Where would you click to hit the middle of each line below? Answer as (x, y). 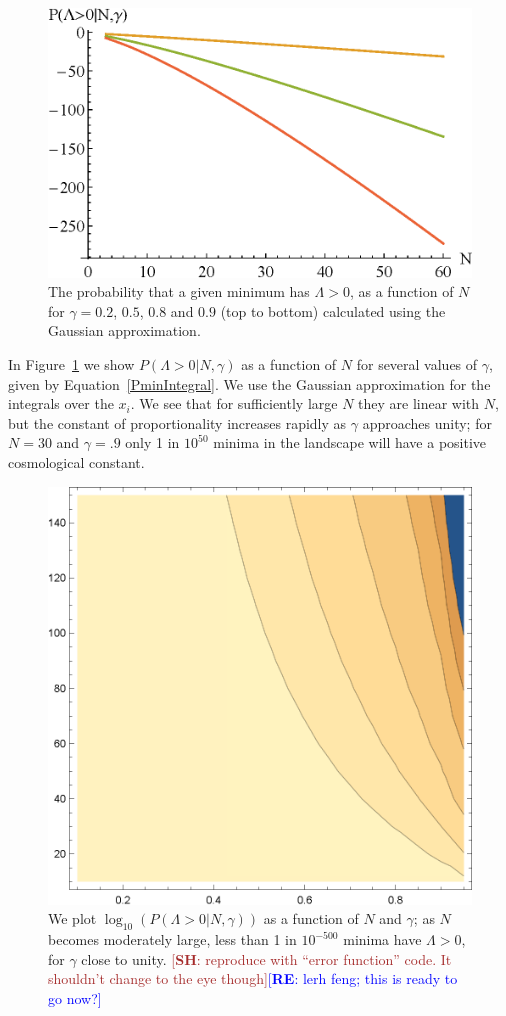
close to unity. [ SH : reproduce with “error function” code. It (266, 958)
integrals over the (61, 403)
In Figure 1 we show (71, 364)
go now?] (75, 997)
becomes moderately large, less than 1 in (172, 939)
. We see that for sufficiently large (234, 403)
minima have (382, 939)
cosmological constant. (76, 462)
